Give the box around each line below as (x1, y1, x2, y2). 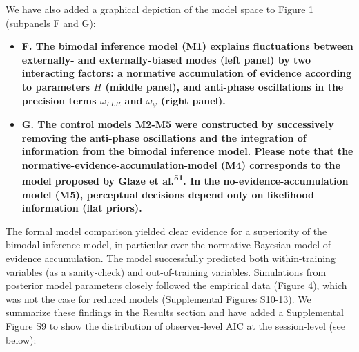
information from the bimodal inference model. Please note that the (21, 144, 353, 158)
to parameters (21, 79, 90, 93)
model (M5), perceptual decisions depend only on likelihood (21, 187, 314, 201)
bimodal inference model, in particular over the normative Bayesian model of (6, 237, 331, 252)
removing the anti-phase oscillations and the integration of (21, 130, 307, 145)
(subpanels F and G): (6, 15, 96, 30)
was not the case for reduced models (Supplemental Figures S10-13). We (6, 291, 311, 306)
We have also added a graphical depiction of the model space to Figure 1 (6, 2, 314, 16)
